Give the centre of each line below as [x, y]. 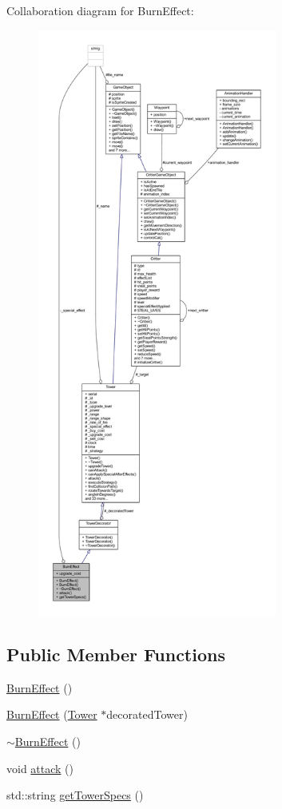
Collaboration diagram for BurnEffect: [100, 10]
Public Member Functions [116, 654]
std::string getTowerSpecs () [75, 795]
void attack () [40, 768]
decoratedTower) [147, 714]
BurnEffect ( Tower [52, 714]
